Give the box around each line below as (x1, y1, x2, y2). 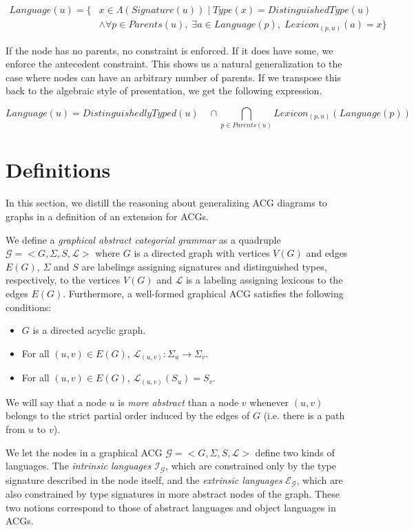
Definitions (6, 156, 111, 184)
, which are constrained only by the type (165, 458, 336, 473)
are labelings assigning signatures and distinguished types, (81, 259, 327, 273)
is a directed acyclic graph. (32, 323, 146, 337)
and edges (306, 246, 348, 260)
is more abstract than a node (118, 394, 239, 409)
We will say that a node (6, 394, 106, 409)
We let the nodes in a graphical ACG (6, 445, 163, 459)
